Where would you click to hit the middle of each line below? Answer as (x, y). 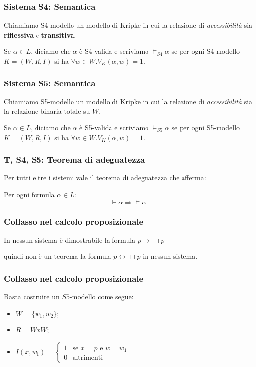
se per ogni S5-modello (206, 127)
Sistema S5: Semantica (50, 83)
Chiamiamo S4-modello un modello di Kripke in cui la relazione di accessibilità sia (128, 25)
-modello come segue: (102, 297)
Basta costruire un (32, 297)
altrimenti (88, 358)
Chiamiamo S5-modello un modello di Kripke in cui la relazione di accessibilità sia (128, 101)
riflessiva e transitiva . (40, 34)
